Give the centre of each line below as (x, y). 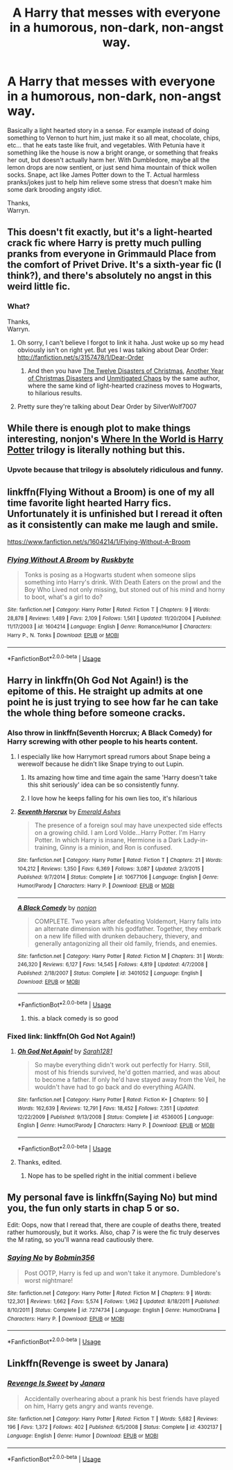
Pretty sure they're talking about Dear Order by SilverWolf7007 (107, 406)
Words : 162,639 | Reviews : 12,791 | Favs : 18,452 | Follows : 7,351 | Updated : (108, 1108)
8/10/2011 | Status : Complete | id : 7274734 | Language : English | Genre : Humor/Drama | (114, 1310)
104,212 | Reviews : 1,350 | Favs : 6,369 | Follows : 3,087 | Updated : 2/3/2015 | (111, 869)
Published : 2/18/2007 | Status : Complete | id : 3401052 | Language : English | (110, 973)
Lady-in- (196, 840)
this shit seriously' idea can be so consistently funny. (103, 785)
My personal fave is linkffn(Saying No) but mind (112, 1197)
